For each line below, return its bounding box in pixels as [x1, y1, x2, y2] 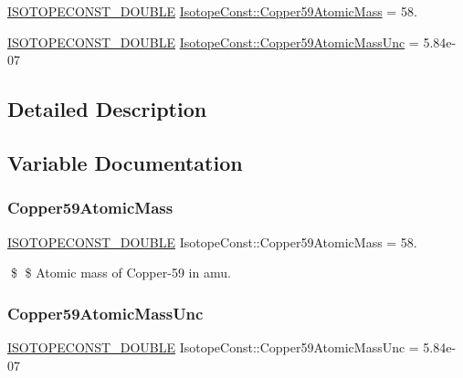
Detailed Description [7, 95, 207, 123]
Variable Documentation [7, 148, 243, 176]
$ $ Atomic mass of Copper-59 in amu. [10, 263, 231, 282]
